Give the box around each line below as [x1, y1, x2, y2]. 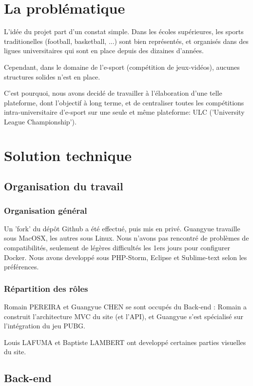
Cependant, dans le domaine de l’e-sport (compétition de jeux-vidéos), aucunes [4, 61, 240, 72]
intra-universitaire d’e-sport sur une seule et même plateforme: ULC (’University [4, 107, 245, 117]
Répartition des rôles [4, 282, 88, 294]
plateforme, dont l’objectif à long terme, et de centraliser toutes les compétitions [4, 97, 244, 107]
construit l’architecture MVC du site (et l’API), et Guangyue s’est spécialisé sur [4, 311, 243, 321]
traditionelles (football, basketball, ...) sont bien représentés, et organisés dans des [4, 36, 249, 46]
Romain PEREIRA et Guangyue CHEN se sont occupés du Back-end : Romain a [4, 302, 247, 312]
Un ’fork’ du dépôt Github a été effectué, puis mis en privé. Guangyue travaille [4, 223, 240, 233]
